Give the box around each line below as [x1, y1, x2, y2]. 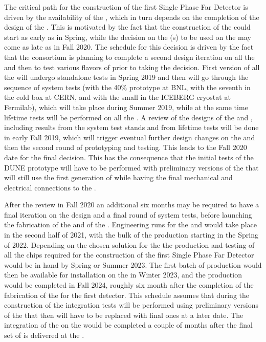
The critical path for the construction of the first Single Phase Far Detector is [4, 2, 248, 12]
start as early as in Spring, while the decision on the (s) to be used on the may [4, 31, 251, 42]
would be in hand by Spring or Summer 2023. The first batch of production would [4, 259, 262, 270]
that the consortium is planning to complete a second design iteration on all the [4, 51, 255, 62]
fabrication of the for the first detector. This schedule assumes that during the [4, 289, 249, 300]
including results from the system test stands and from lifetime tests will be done [4, 122, 259, 133]
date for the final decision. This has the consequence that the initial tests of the [4, 152, 254, 162]
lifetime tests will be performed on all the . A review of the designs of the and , [4, 112, 253, 122]
